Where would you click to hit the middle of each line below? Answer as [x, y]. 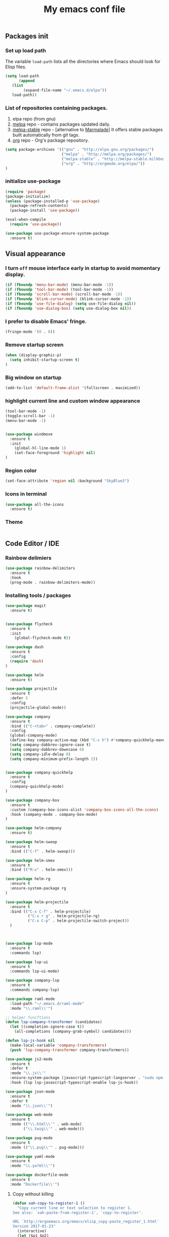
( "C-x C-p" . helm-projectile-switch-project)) [78, 921]
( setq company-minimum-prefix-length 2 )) [54, 759]
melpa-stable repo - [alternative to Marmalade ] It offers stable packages [88, 130]
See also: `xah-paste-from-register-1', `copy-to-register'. [78, 1213]
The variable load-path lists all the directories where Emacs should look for [83, 62]
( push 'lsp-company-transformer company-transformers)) [69, 1050]
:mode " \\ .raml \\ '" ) [31, 1008]
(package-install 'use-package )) [45, 210]
